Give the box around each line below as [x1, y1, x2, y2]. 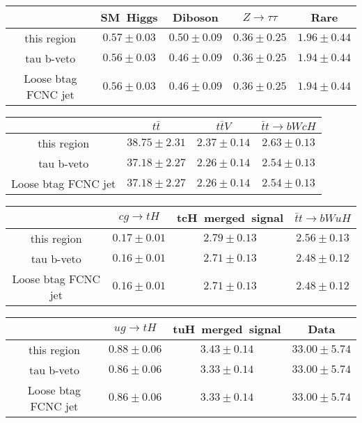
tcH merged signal [176, 209, 284, 225]
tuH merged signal [173, 320, 281, 337]
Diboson [172, 9, 219, 25]
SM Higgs [100, 9, 158, 25]
